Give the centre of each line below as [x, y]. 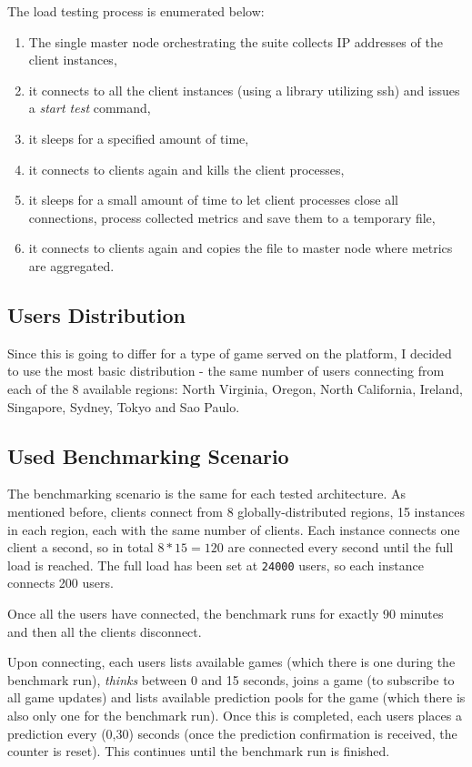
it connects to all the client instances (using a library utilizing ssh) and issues [244, 90]
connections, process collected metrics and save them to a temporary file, [232, 217]
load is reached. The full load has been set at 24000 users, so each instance [216, 565]
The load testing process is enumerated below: [136, 11]
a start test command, [90, 108]
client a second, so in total [80, 547]
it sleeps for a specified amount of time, [139, 138]
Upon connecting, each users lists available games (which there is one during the [231, 662]
